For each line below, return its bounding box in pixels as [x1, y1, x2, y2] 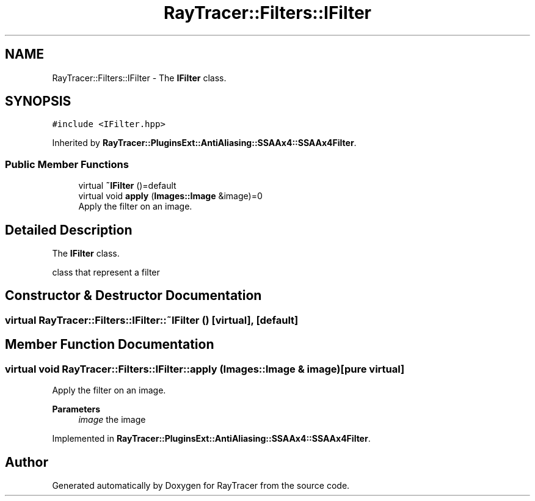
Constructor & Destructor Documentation [5, 288, 262, 304]
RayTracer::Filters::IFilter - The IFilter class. [52, 72, 227, 83]
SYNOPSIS [5, 93, 71, 109]
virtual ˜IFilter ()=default [78, 180, 177, 191]
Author [5, 454, 48, 470]
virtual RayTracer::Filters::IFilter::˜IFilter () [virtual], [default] [5, 313, 299, 326]
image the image [78, 414, 146, 425]
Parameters [52, 404, 101, 415]
